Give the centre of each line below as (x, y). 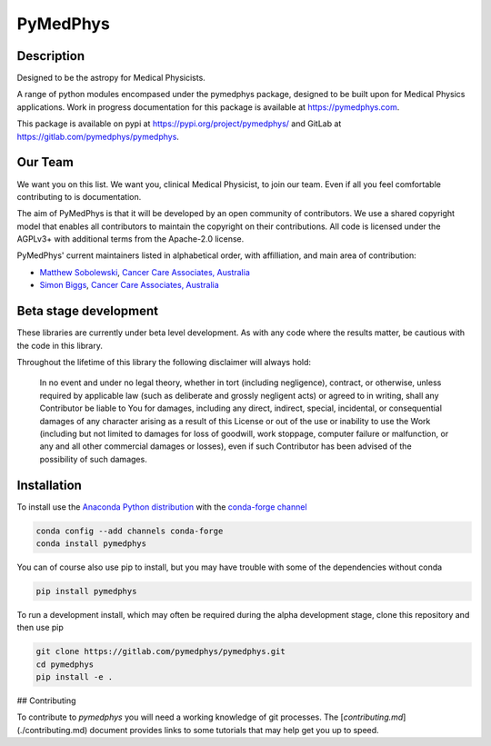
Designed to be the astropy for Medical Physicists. (111, 78)
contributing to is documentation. (79, 196)
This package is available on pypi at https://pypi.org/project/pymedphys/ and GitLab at (179, 124)
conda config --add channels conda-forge (130, 531)
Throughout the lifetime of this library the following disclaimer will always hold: (164, 362)
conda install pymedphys (91, 543)
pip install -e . (75, 677)
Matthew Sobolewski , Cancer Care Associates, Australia (145, 272)
